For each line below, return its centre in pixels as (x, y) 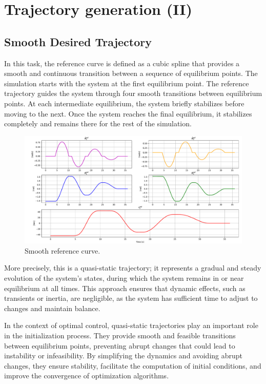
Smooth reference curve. (63, 250)
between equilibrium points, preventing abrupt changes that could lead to (120, 345)
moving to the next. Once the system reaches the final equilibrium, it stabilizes (128, 113)
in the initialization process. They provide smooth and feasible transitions (120, 335)
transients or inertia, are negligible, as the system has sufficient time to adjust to (131, 298)
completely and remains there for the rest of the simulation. (98, 123)
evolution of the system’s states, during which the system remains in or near (124, 278)
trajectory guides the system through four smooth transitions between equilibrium (133, 93)
